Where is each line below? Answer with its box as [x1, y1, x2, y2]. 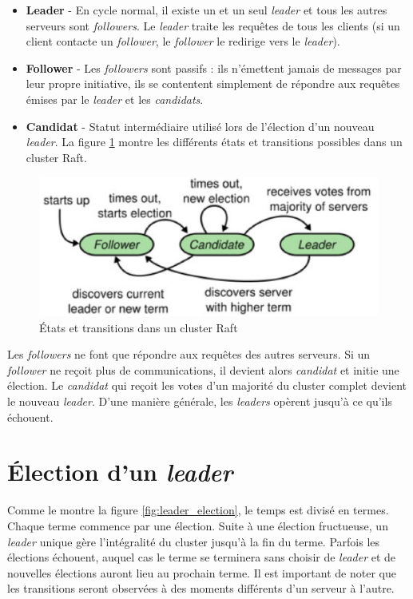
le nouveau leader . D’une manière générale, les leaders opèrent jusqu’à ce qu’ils [7, 393, 392, 410]
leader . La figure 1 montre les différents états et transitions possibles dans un [26, 133, 403, 150]
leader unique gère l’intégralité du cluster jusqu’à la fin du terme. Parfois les [7, 533, 380, 549]
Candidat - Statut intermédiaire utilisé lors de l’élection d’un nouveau [26, 117, 375, 134]
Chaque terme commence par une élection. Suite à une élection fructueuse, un [7, 517, 388, 534]
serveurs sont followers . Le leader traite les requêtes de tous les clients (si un [26, 17, 400, 34]
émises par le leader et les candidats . [26, 90, 204, 107]
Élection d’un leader [7, 455, 233, 489]
